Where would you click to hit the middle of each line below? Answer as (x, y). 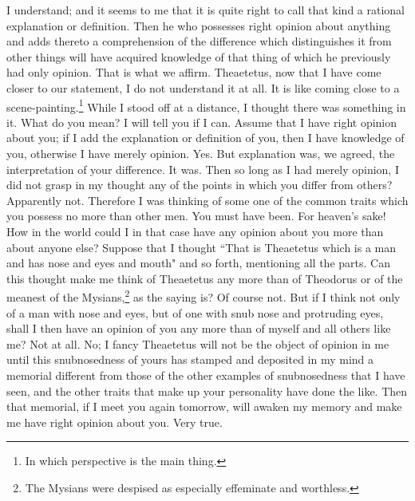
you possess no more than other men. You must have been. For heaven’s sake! (196, 216)
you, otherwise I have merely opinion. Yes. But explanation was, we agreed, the (201, 153)
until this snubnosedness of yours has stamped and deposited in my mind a (190, 359)
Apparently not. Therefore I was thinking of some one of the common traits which (207, 200)
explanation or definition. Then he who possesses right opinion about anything (199, 25)
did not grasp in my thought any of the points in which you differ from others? (200, 185)
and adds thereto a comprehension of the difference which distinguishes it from (199, 41)
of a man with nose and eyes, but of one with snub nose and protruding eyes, (195, 312)
